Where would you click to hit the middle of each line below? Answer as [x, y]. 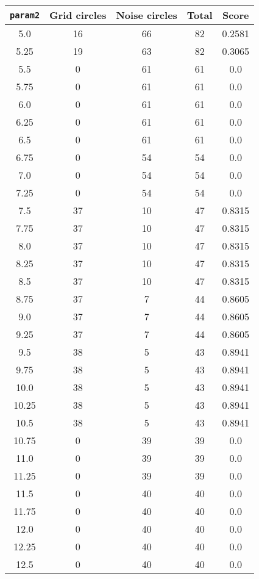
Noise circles [147, 15]
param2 [25, 15]
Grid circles [78, 15]
